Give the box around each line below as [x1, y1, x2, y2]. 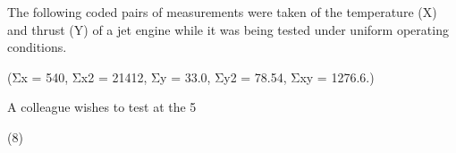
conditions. [7, 38, 67, 56]
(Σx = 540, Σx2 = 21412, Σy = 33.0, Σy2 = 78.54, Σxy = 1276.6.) [7, 67, 375, 86]
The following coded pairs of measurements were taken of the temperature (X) [7, 3, 437, 21]
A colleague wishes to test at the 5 [7, 98, 197, 116]
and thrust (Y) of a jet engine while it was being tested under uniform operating [7, 20, 449, 38]
